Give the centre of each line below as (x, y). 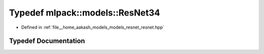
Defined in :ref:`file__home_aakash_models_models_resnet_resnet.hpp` (93, 27)
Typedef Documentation (47, 41)
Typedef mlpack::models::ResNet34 (85, 13)
